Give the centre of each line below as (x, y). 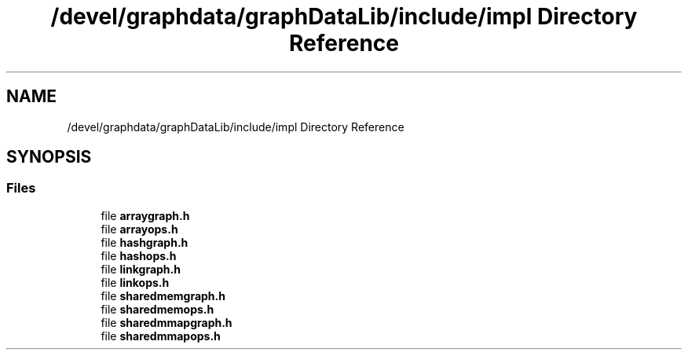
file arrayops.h (139, 229)
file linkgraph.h (141, 269)
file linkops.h (135, 282)
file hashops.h (139, 255)
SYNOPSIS (49, 157)
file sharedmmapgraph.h (167, 322)
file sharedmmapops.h (161, 336)
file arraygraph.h (145, 215)
